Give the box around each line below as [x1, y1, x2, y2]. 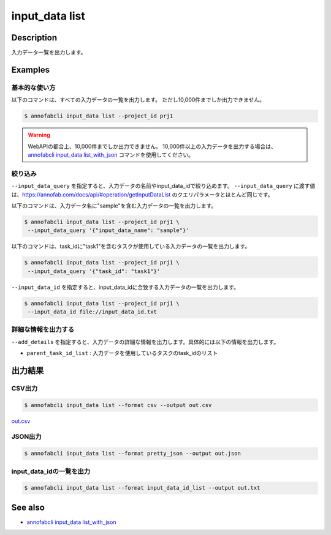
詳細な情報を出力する [11, 325, 75, 334]
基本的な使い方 [11, 83, 56, 92]
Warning [28, 132, 50, 139]
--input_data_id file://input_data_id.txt [28, 308, 158, 315]
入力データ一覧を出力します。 [11, 49, 86, 56]
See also [11, 502, 45, 512]
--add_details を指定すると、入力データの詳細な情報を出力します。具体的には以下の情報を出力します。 [11, 338, 280, 345]
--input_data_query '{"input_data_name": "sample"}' [28, 227, 189, 234]
